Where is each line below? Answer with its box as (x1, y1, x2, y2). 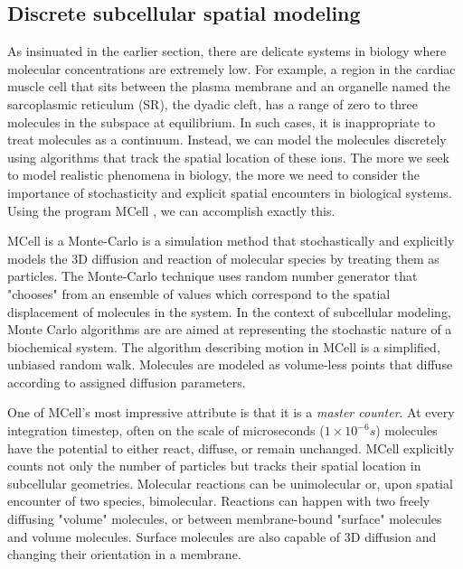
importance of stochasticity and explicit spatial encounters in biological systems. (7, 182, 452, 201)
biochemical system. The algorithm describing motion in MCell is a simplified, (7, 337, 440, 356)
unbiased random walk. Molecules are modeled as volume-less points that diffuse (7, 355, 453, 374)
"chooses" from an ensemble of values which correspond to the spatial (7, 284, 391, 303)
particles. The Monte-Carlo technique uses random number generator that (7, 266, 418, 285)
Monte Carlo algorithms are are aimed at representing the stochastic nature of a (7, 320, 452, 339)
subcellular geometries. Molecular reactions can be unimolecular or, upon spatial (7, 473, 453, 492)
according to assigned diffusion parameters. (7, 372, 246, 391)
